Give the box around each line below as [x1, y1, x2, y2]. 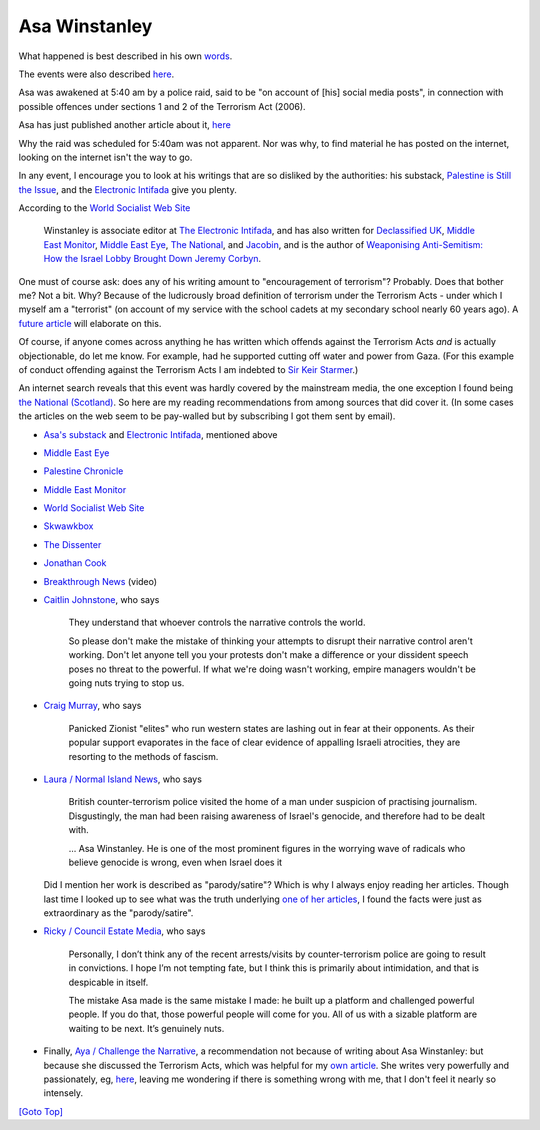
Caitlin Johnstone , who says [43, 594, 160, 606]
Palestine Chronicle [43, 465, 124, 477]
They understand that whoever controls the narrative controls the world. [68, 616, 366, 629]
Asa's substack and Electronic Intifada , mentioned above [43, 428, 278, 440]
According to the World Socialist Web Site [18, 202, 191, 214]
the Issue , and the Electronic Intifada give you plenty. [18, 183, 237, 195]
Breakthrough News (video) [43, 575, 158, 587]
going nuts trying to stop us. [68, 677, 185, 689]
